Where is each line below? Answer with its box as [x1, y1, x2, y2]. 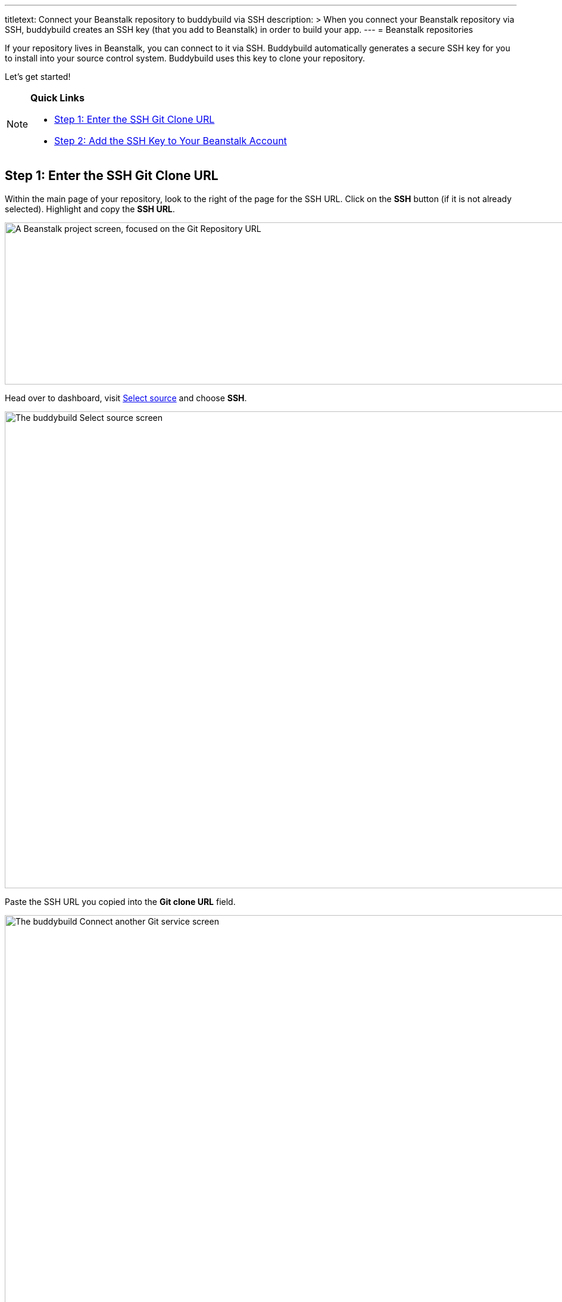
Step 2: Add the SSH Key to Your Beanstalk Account [54, 135, 287, 147]
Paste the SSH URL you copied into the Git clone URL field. [5, 896, 236, 907]
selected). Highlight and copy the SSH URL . [5, 203, 175, 214]
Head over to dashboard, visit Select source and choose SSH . [5, 392, 247, 403]
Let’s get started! [5, 72, 71, 82]
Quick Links [30, 92, 85, 104]
